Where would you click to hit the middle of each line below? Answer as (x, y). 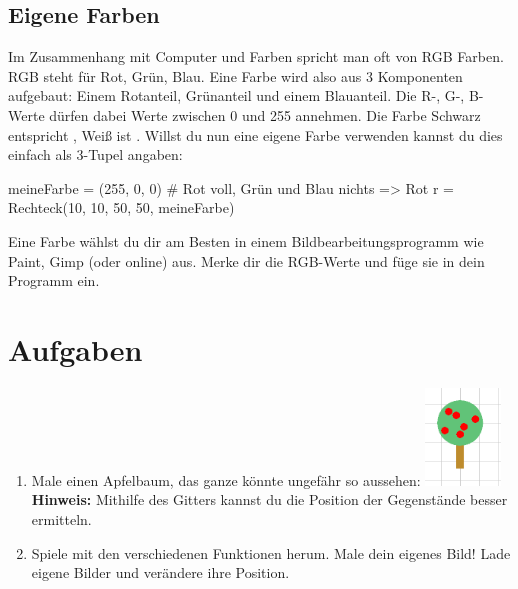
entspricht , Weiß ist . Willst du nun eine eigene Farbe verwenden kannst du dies (255, 134)
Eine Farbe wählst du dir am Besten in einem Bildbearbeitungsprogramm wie (246, 240)
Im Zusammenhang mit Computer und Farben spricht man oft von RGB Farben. (256, 56)
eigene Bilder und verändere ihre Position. (160, 572)
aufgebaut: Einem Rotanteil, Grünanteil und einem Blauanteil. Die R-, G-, (236, 95)
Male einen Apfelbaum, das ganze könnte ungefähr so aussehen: (226, 479)
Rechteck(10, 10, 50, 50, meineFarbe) (121, 207)
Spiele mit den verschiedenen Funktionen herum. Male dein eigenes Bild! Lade (271, 552)
